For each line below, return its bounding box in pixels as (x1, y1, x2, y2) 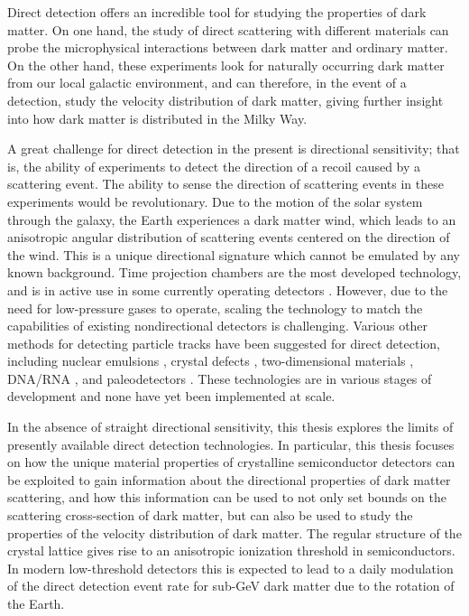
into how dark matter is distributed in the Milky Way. (7, 108, 308, 127)
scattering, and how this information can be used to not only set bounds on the (7, 488, 446, 507)
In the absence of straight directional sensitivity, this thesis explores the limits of (7, 417, 454, 436)
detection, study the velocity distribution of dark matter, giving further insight (7, 90, 444, 109)
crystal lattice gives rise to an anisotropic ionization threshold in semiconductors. (7, 541, 455, 560)
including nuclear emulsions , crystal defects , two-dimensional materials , (7, 351, 414, 370)
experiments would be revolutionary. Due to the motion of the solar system (7, 191, 423, 210)
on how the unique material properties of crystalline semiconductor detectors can (7, 453, 455, 471)
